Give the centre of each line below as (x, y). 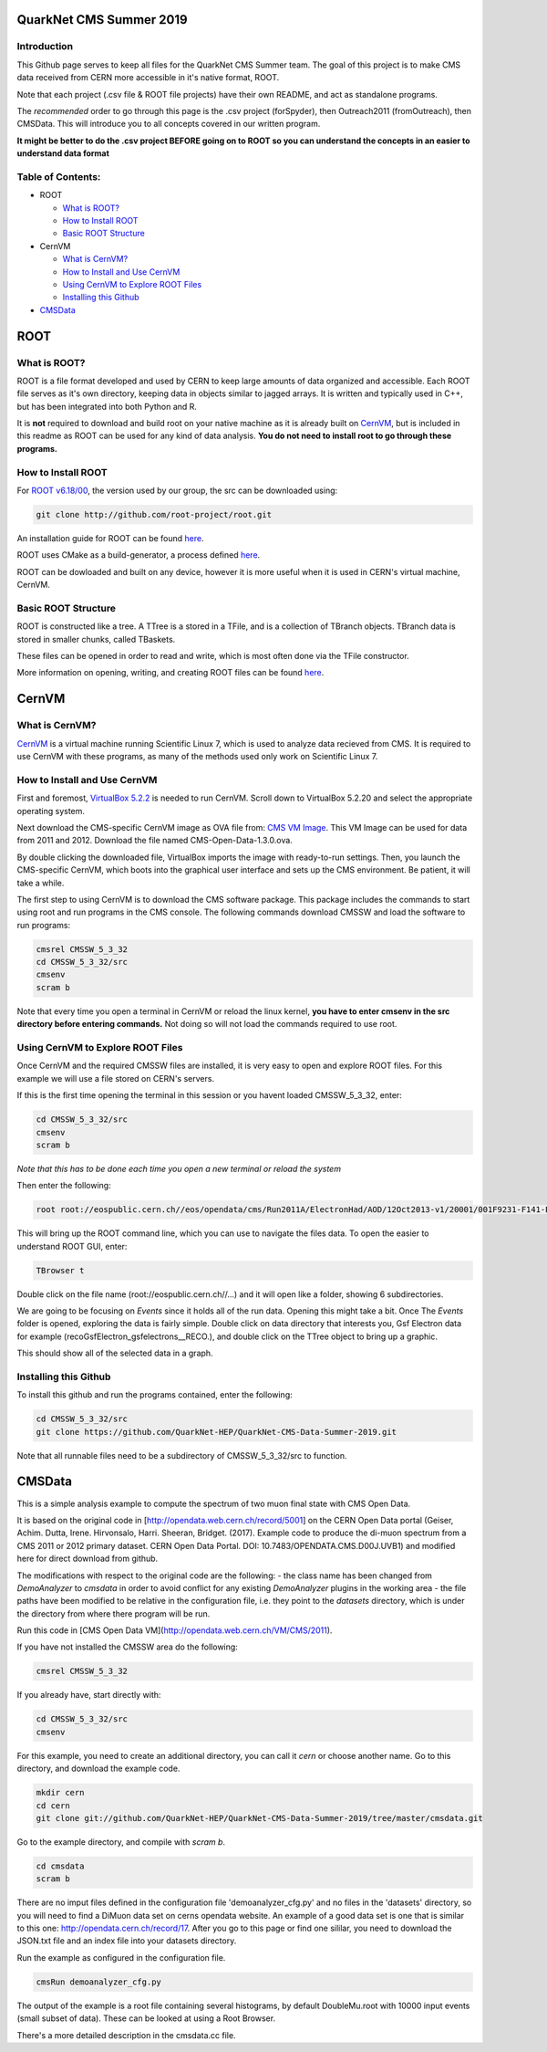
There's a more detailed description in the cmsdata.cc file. (126, 2035)
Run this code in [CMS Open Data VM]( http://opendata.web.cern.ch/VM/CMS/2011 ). (175, 1630)
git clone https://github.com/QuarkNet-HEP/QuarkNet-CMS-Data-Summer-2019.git (216, 1432)
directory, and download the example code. (98, 1769)
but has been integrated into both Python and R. (107, 406)
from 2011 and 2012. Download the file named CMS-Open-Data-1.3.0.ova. (155, 841)
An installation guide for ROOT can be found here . (110, 538)
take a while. (41, 883)
